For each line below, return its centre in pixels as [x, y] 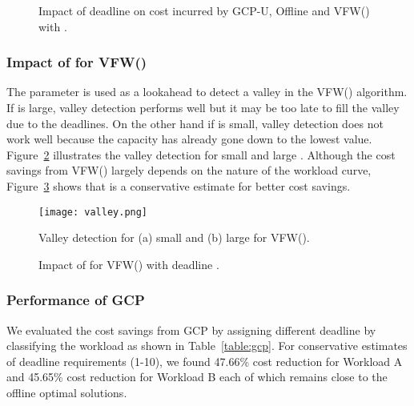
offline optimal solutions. [67, 392]
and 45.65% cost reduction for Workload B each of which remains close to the [197, 377]
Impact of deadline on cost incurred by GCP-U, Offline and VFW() [204, 10]
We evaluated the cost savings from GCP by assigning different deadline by [191, 330]
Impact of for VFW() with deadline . [129, 264]
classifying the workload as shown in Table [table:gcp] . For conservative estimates [207, 346]
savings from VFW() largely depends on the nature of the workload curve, [189, 170]
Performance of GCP [76, 300]
